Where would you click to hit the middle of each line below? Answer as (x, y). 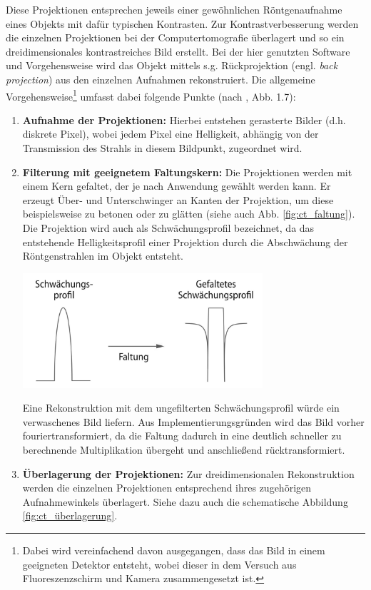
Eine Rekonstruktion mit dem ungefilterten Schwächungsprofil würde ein (181, 408)
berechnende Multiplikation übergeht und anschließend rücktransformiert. (184, 449)
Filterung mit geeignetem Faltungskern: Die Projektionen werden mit (187, 172)
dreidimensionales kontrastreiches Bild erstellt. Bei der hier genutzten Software (178, 51)
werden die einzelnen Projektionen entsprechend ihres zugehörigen (167, 488)
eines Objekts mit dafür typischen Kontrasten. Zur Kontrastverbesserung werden (182, 23)
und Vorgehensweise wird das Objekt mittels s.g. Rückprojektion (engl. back (172, 65)
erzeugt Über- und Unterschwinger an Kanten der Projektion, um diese (178, 199)
